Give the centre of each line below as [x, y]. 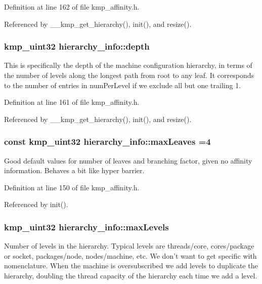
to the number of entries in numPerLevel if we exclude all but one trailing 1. [123, 85]
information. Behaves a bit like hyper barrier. [74, 170]
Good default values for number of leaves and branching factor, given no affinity [128, 160]
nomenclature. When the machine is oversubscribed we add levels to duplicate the [131, 266]
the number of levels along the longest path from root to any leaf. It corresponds [129, 75]
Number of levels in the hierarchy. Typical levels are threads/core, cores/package [129, 246]
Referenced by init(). [36, 204]
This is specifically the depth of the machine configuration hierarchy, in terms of [128, 65]
